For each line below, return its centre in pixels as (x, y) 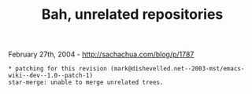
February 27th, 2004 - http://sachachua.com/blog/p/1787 (101, 54)
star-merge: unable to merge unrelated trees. (86, 83)
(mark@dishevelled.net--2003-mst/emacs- (177, 69)
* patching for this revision (58, 69)
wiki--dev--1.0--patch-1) (50, 76)
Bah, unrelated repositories (132, 14)
